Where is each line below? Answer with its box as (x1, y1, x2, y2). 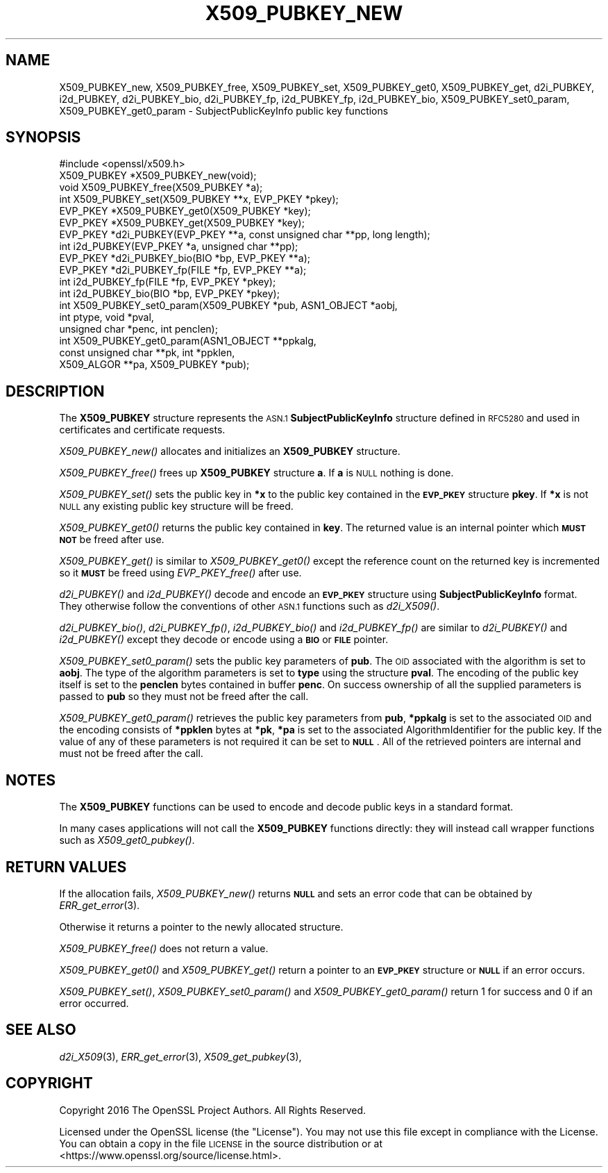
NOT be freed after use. (59, 533, 164, 546)
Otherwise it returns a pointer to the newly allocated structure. (59, 920, 344, 933)
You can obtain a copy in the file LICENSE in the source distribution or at (59, 1137, 383, 1149)
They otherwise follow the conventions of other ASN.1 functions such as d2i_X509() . (59, 600, 440, 613)
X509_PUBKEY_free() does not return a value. (59, 942, 269, 954)
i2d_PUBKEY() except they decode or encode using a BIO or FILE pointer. (59, 633, 389, 646)
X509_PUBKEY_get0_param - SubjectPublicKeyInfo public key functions (59, 104, 389, 117)
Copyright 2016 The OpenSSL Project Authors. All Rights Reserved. (59, 1104, 366, 1116)
